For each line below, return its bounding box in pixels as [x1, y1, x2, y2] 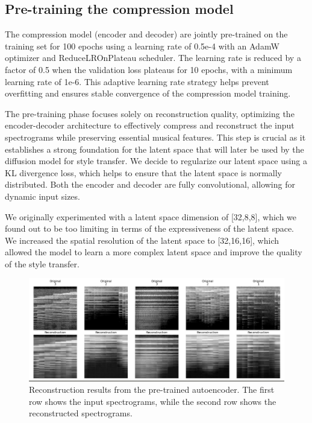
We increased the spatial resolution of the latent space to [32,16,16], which [5, 234, 279, 246]
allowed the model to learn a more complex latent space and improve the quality [5, 246, 302, 258]
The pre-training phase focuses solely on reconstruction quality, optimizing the [5, 107, 295, 119]
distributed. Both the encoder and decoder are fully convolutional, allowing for [5, 178, 295, 191]
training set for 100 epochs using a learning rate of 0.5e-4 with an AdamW [5, 39, 279, 52]
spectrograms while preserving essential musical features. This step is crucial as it [5, 130, 306, 143]
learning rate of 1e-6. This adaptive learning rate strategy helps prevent [5, 75, 269, 87]
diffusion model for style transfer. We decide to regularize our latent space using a [5, 154, 307, 167]
